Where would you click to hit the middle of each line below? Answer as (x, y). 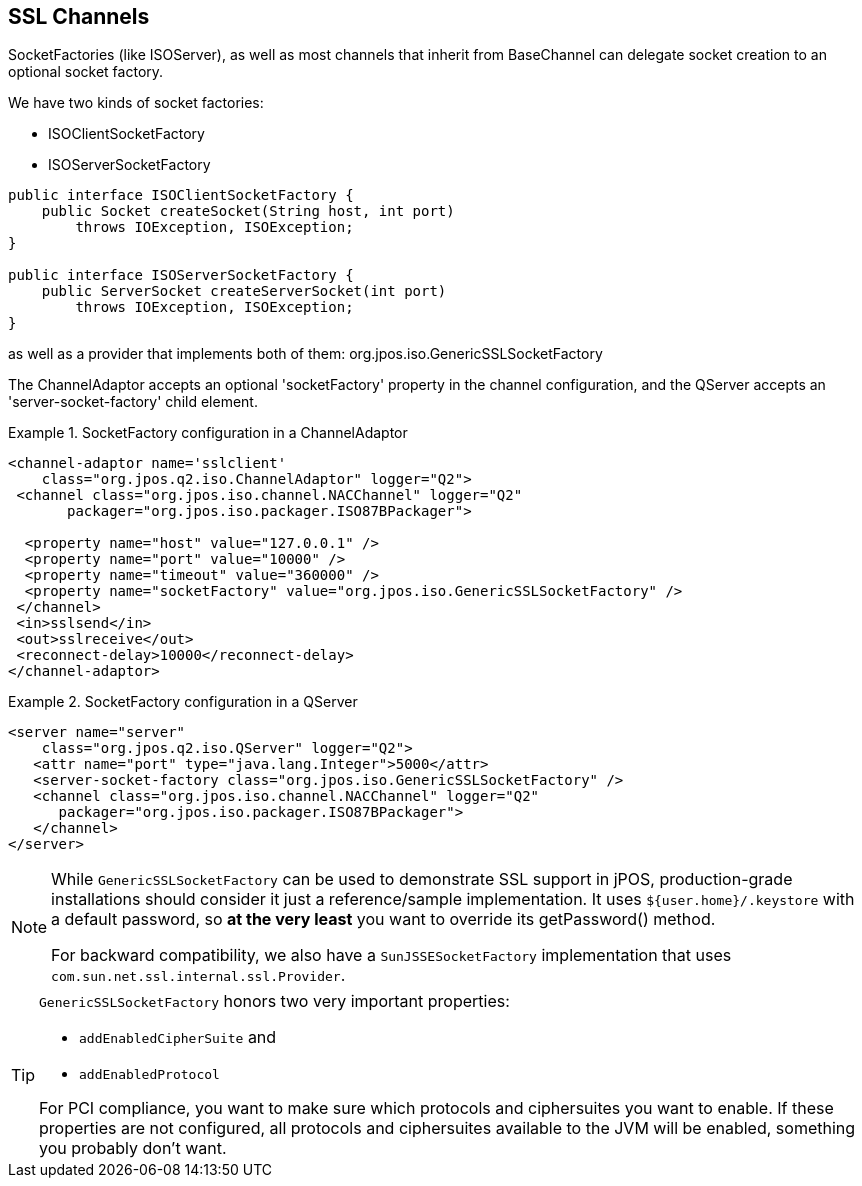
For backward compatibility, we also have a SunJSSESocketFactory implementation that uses (391, 955)
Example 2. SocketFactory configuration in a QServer (183, 702)
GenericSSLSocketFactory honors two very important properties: (274, 1001)
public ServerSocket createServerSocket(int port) (244, 291)
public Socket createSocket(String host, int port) (248, 211)
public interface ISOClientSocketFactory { (181, 195)
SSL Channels (79, 16)
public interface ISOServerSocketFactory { (181, 275)
